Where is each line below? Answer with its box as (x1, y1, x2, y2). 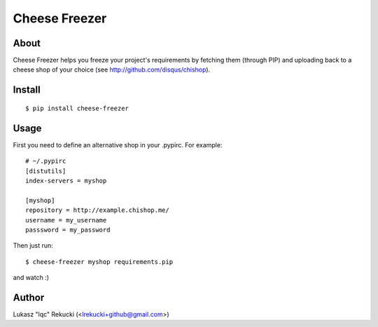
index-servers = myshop (25, 176, 107, 185)
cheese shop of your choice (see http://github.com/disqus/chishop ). (13, 65, 211, 74)
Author (13, 291, 45, 303)
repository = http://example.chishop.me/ (25, 206, 169, 214)
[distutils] (25, 167, 66, 175)
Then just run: (13, 241, 54, 250)
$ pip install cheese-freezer (25, 104, 129, 112)
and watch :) (13, 274, 49, 282)
